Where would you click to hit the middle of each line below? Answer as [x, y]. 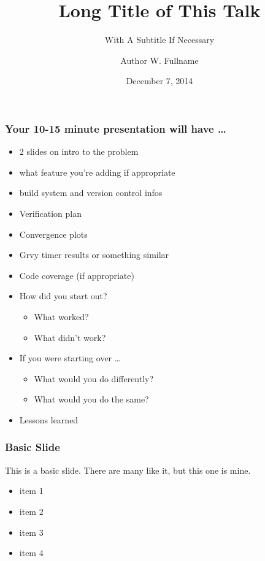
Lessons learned [49, 419]
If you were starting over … [70, 358]
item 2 [31, 511]
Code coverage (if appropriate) [77, 275]
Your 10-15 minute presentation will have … [116, 128]
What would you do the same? [91, 399]
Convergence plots [53, 234]
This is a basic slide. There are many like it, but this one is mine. [128, 470]
